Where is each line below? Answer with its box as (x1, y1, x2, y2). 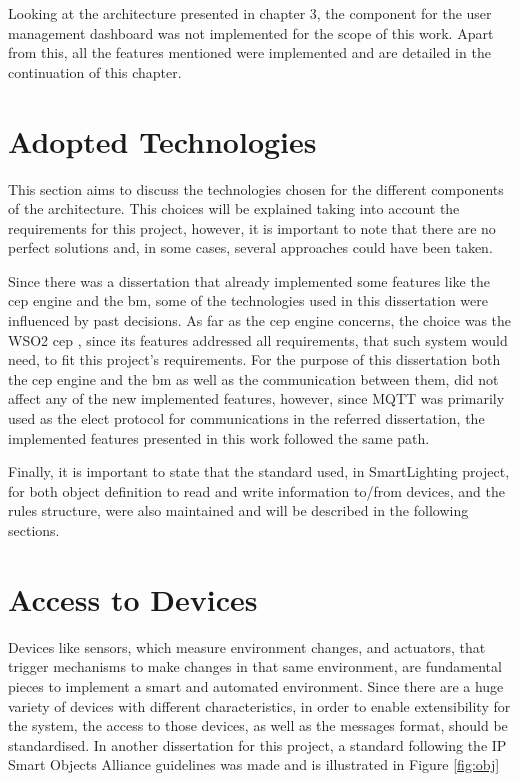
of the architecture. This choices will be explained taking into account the (8, 198, 460, 219)
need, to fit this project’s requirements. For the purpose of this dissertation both (8, 349, 501, 370)
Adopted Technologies (8, 120, 317, 161)
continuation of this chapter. (8, 61, 182, 82)
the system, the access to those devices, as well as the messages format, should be (8, 715, 508, 736)
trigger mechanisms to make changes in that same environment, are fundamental (8, 656, 502, 677)
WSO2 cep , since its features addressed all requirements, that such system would (8, 329, 508, 350)
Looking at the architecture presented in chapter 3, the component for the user (8, 3, 492, 23)
